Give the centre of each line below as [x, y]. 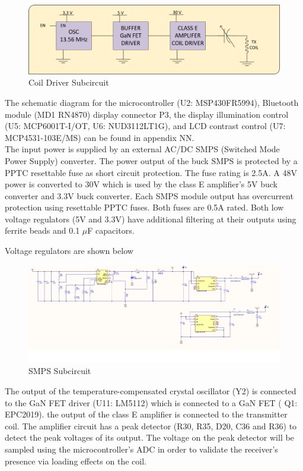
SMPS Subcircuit [60, 371]
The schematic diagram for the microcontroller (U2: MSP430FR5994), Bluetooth [152, 102]
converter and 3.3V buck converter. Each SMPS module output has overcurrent [149, 195]
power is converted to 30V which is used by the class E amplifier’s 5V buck [141, 184]
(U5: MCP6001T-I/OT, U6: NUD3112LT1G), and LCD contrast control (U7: [145, 126]
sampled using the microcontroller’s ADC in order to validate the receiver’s [141, 449]
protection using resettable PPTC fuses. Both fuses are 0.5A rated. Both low [144, 207]
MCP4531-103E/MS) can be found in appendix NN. [100, 137]
